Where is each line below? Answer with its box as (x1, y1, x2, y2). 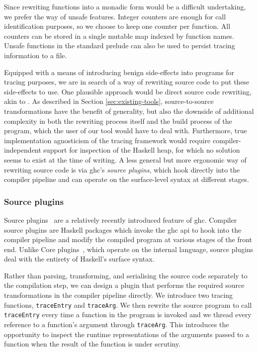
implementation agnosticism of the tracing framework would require (4, 135, 211, 145)
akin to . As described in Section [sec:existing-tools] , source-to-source (4, 96, 214, 106)
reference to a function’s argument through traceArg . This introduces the (4, 319, 229, 329)
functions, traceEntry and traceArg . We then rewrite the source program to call (4, 299, 252, 310)
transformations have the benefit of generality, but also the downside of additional (4, 105, 254, 116)
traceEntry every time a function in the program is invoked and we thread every (4, 309, 252, 320)
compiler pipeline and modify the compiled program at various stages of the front (4, 234, 252, 245)
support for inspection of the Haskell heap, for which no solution (43, 145, 240, 155)
